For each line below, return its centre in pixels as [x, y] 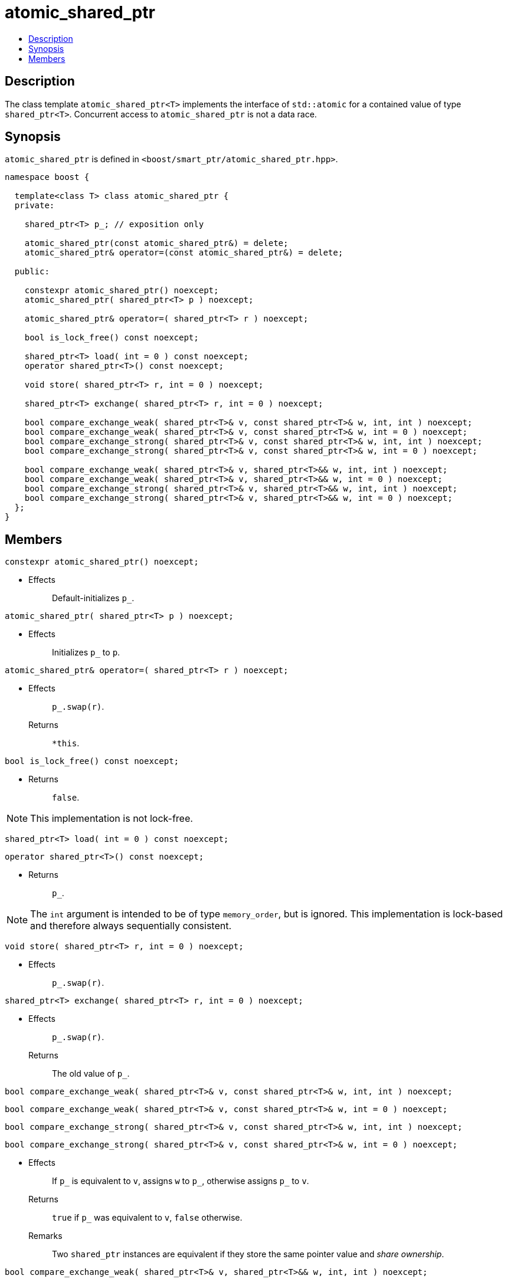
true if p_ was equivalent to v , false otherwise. [147, 1218]
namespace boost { [47, 177]
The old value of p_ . [91, 1074]
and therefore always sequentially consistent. [131, 926]
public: [32, 272]
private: [35, 206]
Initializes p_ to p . [86, 653]
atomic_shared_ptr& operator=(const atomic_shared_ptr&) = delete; [184, 253]
